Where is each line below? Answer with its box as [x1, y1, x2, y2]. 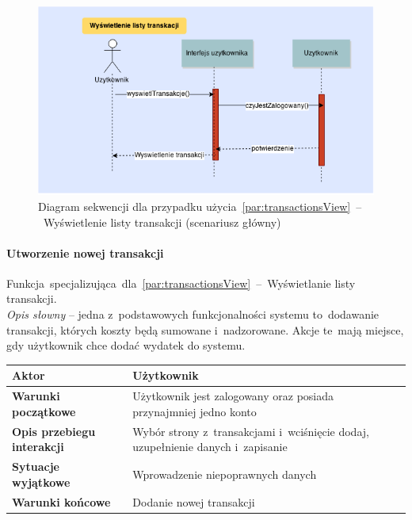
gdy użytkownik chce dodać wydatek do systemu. [6, 337, 246, 354]
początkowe [12, 403, 76, 419]
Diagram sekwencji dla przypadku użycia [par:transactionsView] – [38, 197, 362, 214]
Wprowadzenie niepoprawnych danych [132, 465, 317, 482]
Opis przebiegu [12, 422, 96, 439]
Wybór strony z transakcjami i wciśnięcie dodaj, [132, 422, 369, 439]
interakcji [12, 438, 64, 455]
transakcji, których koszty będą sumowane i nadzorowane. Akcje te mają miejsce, [6, 321, 404, 338]
